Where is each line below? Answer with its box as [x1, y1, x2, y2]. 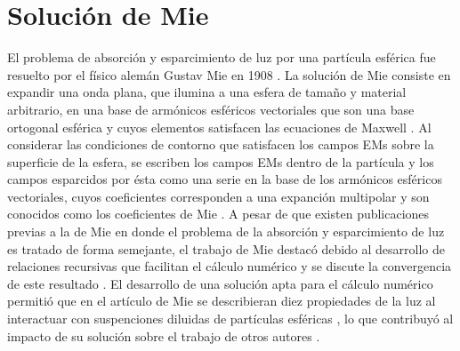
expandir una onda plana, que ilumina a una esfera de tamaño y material [7, 83, 407, 101]
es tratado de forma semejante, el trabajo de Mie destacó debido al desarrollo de [7, 239, 446, 258]
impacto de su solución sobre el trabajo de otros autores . [7, 326, 320, 345]
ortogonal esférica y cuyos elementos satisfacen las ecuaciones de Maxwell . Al [7, 117, 432, 136]
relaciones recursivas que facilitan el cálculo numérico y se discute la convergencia [7, 257, 452, 275]
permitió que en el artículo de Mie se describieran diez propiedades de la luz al [7, 291, 436, 310]
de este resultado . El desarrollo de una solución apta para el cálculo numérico [7, 274, 433, 292]
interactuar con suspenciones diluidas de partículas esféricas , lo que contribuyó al [7, 309, 454, 328]
